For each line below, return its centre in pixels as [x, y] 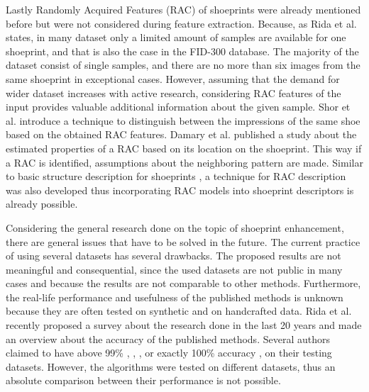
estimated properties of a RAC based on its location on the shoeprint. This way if [184, 148]
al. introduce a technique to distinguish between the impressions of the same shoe [183, 120]
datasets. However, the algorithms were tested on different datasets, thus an [171, 366]
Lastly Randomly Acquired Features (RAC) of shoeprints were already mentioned [183, 9]
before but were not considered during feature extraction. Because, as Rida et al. [181, 23]
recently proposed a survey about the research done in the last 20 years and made [184, 325]
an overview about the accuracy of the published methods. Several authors [168, 338]
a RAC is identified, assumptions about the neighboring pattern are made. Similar [184, 162]
